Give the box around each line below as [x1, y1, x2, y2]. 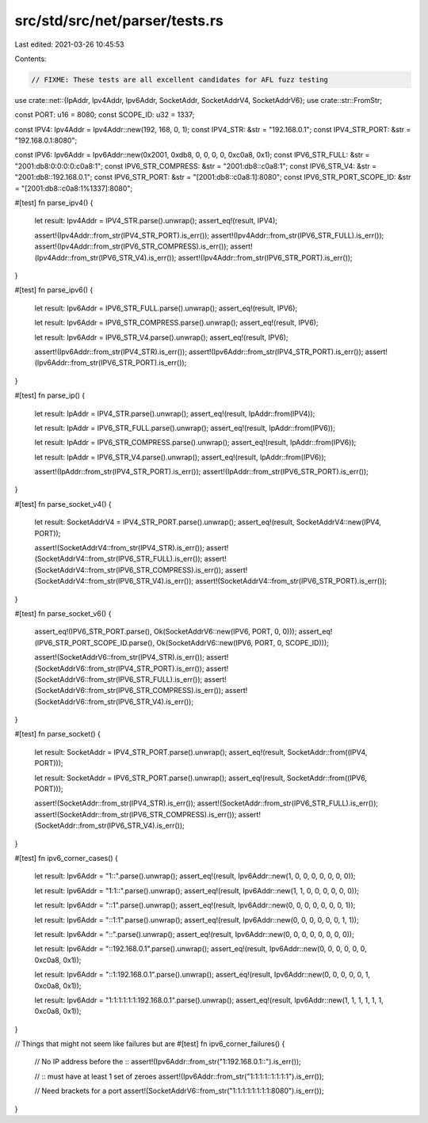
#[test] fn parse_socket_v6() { [14, 608, 112, 618]
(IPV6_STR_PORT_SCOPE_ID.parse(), [34, 638, 155, 647]
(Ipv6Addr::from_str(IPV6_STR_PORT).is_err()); [34, 358, 187, 367]
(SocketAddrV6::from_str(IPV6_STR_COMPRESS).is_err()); [34, 686, 224, 695]
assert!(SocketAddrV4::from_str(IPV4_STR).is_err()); [34, 543, 205, 553]
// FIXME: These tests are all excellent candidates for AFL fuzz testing [31, 75, 329, 84]
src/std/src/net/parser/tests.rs [14, 12, 224, 29]
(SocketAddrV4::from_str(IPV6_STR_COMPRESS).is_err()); [34, 565, 224, 574]
